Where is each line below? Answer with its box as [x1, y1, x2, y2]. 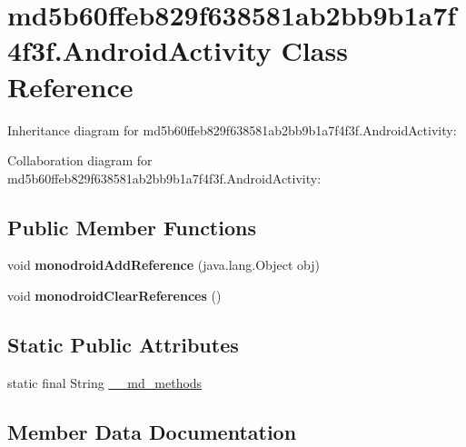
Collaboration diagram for [7, 151, 153, 170]
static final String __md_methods [7, 372, 203, 392]
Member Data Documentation [7, 417, 297, 445]
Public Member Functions [7, 213, 256, 241]
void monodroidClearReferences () [7, 286, 222, 305]
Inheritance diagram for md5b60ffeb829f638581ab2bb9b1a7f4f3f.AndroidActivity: [7, 120, 457, 139]
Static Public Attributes [7, 331, 239, 359]
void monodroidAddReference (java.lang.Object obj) [7, 255, 321, 274]
